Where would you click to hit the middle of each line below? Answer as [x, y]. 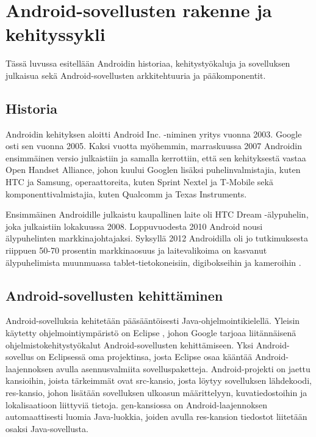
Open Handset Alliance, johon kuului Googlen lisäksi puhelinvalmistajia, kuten [153, 170]
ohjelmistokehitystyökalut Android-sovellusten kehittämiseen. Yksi [130, 344]
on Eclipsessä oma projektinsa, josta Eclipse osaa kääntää [145, 357]
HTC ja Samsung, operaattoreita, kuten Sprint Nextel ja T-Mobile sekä [139, 182]
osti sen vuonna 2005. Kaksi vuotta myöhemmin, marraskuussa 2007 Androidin [154, 146]
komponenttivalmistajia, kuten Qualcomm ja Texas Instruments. [126, 193]
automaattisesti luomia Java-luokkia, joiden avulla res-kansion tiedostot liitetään [156, 417]
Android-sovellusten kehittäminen [114, 295]
